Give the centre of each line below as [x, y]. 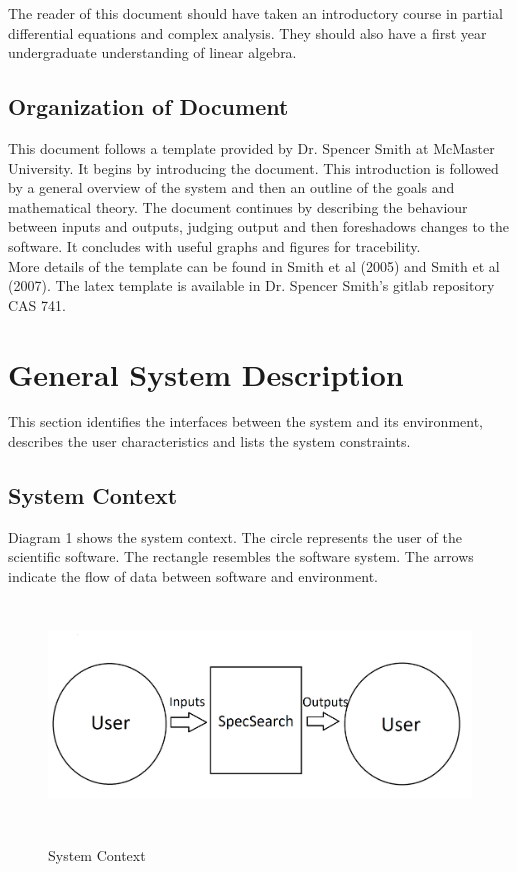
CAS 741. [37, 304]
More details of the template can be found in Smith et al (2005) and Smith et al [254, 265]
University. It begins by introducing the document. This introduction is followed [253, 167]
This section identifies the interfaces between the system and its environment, [246, 421]
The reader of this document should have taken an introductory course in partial [255, 13]
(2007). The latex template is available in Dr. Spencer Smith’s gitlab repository [251, 285]
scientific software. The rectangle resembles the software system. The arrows [241, 556]
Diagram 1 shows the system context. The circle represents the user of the [235, 536]
